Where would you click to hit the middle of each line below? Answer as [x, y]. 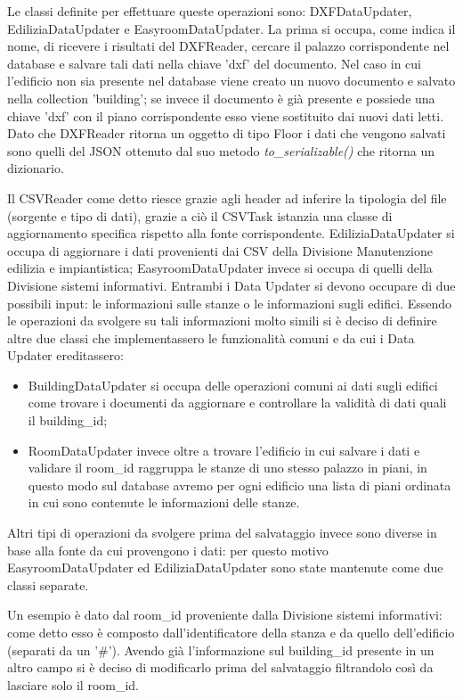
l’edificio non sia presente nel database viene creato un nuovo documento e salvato [231, 81]
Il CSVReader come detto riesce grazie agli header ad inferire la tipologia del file [227, 197]
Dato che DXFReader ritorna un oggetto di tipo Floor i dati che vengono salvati [227, 133]
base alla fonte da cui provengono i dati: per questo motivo [168, 550]
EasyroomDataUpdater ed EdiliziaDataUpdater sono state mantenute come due [225, 567]
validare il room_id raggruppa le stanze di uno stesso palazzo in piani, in [227, 468]
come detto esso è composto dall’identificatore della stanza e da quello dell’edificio [231, 632]
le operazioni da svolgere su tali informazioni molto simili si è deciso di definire [222, 321]
